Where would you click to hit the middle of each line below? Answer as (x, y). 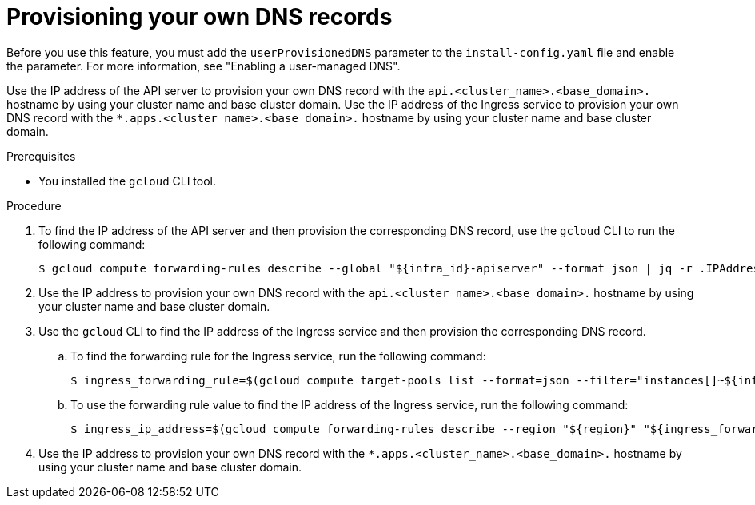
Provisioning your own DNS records (200, 17)
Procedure (34, 205)
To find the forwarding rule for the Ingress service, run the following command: (278, 356)
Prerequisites (41, 156)
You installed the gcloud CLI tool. (128, 181)
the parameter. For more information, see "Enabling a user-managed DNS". (204, 66)
